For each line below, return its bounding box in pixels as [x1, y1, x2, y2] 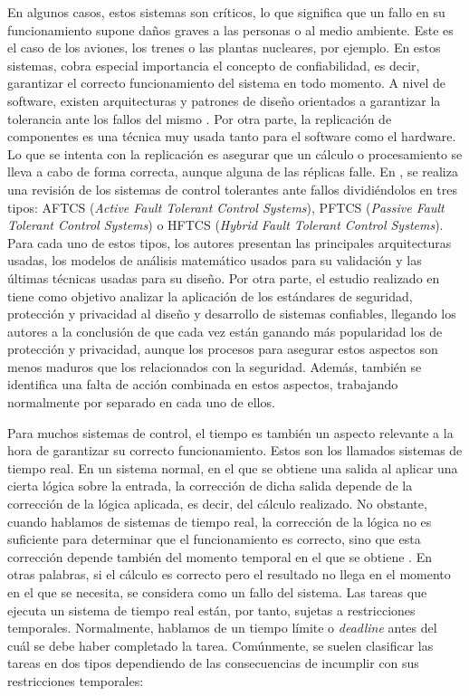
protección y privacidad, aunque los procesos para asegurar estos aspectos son [7, 339, 438, 358]
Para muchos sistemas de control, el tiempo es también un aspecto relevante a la [7, 423, 454, 442]
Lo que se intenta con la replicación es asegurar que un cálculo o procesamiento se [7, 144, 463, 163]
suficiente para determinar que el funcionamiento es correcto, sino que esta [7, 529, 421, 548]
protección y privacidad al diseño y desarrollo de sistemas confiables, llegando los [7, 304, 456, 323]
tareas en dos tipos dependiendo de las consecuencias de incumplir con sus [7, 653, 419, 672]
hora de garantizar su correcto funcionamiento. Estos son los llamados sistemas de [7, 441, 463, 460]
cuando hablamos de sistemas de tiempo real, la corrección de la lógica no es [7, 511, 432, 530]
